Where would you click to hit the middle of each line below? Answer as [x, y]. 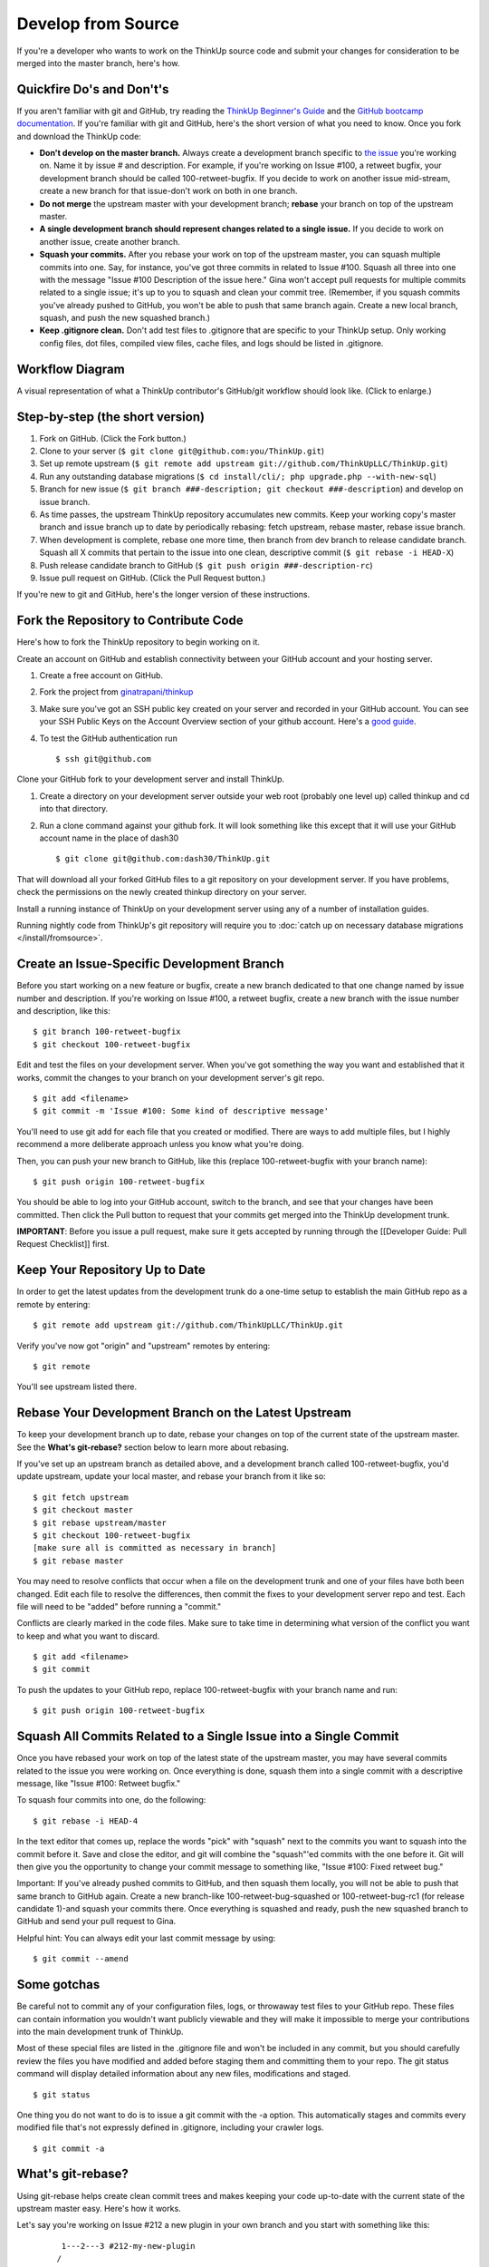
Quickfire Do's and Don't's [93, 89]
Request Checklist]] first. [63, 1244]
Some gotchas [58, 1985]
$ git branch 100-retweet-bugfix [107, 1032]
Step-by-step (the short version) [111, 417]
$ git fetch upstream [81, 1497]
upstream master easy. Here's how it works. [99, 2208]
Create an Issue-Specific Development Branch [150, 964]
